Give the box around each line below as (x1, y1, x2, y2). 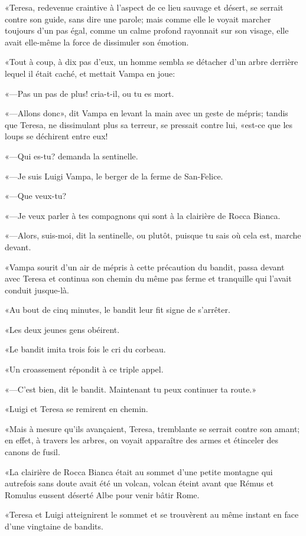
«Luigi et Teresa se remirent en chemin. (5, 403, 148, 415)
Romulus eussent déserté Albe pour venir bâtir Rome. (5, 488, 200, 501)
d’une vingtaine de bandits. (5, 520, 103, 532)
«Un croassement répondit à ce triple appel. (5, 363, 164, 375)
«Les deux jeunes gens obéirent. (5, 323, 120, 335)
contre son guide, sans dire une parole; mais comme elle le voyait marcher (5, 12, 271, 25)
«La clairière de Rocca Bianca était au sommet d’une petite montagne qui (5, 465, 273, 478)
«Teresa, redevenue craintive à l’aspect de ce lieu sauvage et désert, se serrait (5, 1, 284, 13)
